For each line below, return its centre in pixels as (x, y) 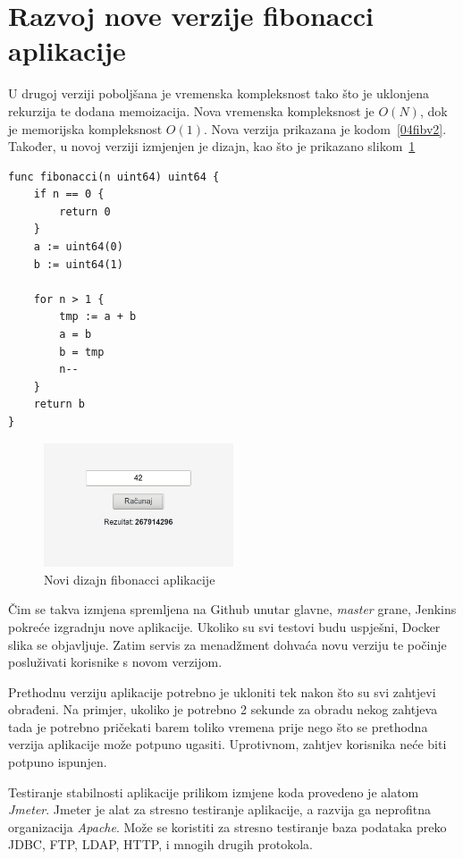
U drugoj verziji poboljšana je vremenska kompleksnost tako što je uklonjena (219, 93)
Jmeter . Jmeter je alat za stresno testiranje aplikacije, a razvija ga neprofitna (219, 809)
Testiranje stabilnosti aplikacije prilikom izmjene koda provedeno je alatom (214, 792)
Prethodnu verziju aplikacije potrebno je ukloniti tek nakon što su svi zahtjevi (222, 691)
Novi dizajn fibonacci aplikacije (130, 579)
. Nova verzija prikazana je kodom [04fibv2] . (325, 128)
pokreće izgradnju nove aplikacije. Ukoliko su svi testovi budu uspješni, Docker (224, 626)
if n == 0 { (69, 194)
